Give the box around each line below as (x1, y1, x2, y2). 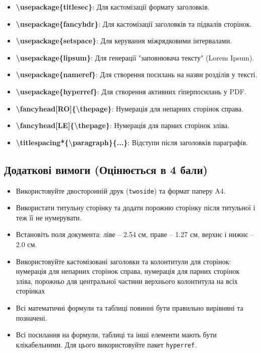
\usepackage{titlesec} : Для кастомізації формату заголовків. (16, 2, 210, 12)
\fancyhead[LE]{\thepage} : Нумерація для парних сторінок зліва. (16, 120, 230, 131)
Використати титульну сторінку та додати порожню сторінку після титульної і (16, 202, 255, 213)
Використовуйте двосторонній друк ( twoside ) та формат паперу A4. (16, 185, 226, 196)
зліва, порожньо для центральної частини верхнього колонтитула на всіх (16, 275, 238, 286)
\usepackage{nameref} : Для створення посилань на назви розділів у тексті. (16, 69, 257, 80)
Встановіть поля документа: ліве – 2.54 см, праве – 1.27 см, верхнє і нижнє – (16, 229, 254, 240)
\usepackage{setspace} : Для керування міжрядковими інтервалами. (16, 35, 232, 46)
